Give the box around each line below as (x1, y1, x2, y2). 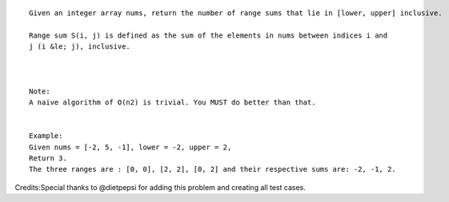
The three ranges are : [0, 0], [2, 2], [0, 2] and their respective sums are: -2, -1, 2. (29, 164, 396, 174)
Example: (29, 132, 63, 141)
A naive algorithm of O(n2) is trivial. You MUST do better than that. (29, 98, 316, 107)
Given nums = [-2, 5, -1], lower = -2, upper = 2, (29, 142, 232, 152)
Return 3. (29, 154, 67, 163)
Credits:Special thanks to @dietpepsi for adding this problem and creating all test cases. (14, 182, 306, 192)
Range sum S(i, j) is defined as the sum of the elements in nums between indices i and (29, 30, 388, 40)
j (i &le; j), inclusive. (29, 42, 131, 51)
